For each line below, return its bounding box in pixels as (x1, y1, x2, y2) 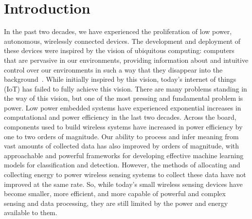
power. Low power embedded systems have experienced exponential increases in (4, 102, 241, 112)
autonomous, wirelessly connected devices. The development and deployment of (4, 36, 241, 46)
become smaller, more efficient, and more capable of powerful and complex (4, 188, 226, 199)
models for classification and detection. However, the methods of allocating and (4, 160, 240, 170)
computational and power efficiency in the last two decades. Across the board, (4, 112, 236, 122)
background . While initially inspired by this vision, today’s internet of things (4, 74, 236, 84)
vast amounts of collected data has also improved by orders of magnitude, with (4, 141, 239, 151)
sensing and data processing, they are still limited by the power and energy (4, 198, 228, 208)
